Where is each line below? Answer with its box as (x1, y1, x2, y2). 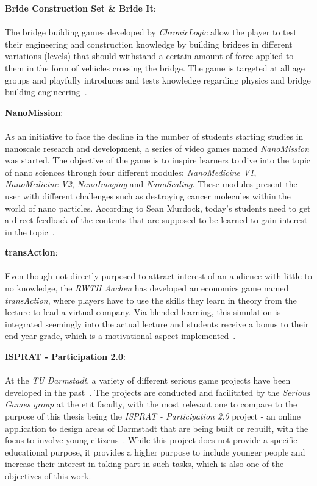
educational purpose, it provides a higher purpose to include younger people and (5, 445, 305, 458)
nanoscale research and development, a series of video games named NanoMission (5, 141, 310, 154)
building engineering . (5, 85, 87, 98)
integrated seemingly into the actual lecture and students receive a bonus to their (5, 317, 309, 330)
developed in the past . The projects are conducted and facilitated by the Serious (5, 385, 310, 398)
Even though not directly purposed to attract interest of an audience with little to (5, 270, 312, 282)
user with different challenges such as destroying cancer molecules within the (5, 189, 291, 202)
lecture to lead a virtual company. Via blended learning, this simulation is (5, 306, 281, 318)
